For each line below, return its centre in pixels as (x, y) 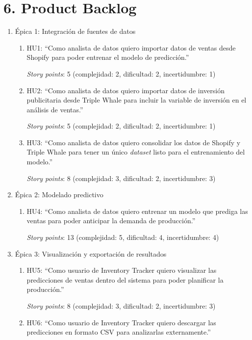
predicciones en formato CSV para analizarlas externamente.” (119, 332)
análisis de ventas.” (55, 109)
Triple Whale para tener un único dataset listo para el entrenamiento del (136, 152)
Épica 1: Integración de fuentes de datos (75, 31)
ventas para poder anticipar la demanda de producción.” (111, 221)
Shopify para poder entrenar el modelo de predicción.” (108, 57)
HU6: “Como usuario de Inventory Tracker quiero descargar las (121, 322)
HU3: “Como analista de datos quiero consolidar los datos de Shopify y (134, 142)
